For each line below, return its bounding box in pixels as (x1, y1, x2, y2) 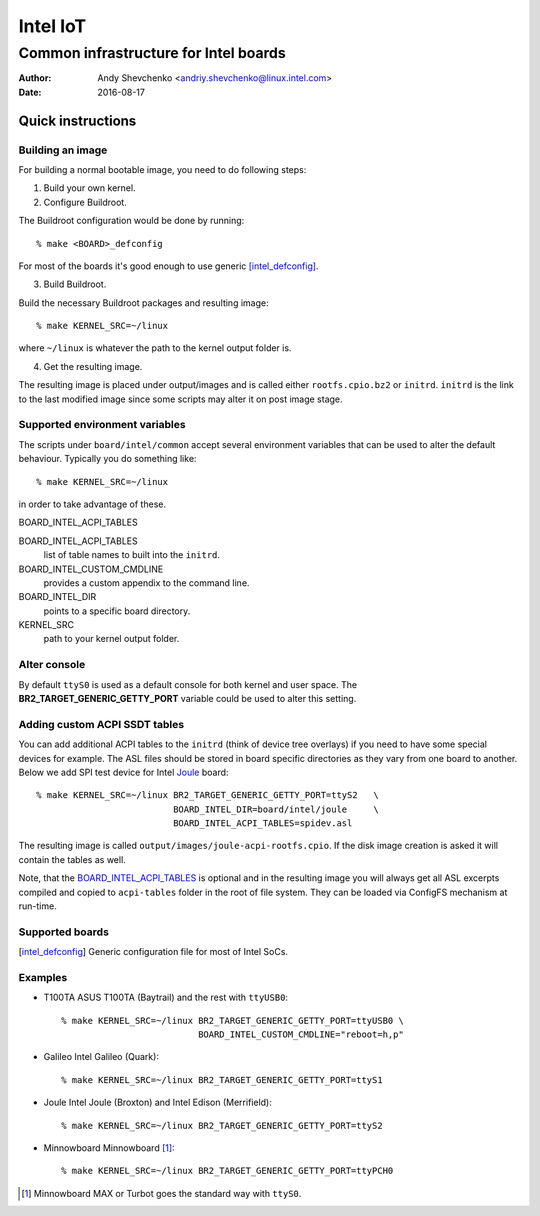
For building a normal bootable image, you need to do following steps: (18, 163, 307, 175)
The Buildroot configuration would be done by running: (18, 215, 245, 227)
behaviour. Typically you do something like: (18, 453, 197, 465)
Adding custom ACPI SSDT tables (18, 717, 185, 731)
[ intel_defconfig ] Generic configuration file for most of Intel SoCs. (18, 946, 289, 958)
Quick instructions (18, 112, 137, 129)
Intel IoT (18, 15, 87, 37)
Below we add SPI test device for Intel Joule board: (18, 766, 229, 778)
